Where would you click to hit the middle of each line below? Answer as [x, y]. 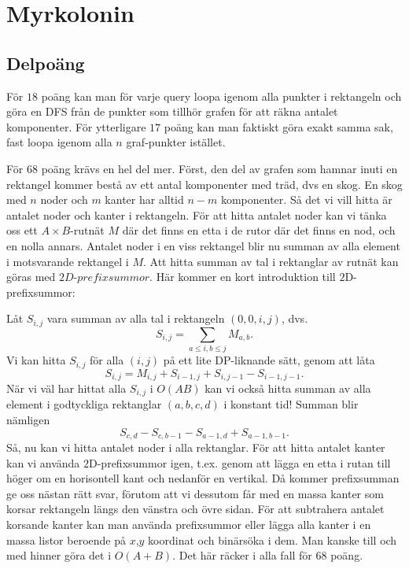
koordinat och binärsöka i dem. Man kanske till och [273, 539]
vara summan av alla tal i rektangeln [136, 318]
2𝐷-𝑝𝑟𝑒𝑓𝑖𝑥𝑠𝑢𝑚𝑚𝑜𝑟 [105, 278]
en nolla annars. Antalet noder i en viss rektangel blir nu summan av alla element [203, 245]
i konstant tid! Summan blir [291, 404]
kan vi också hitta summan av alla [288, 388]
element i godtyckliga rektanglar [84, 404]
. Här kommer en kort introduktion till [243, 277]
